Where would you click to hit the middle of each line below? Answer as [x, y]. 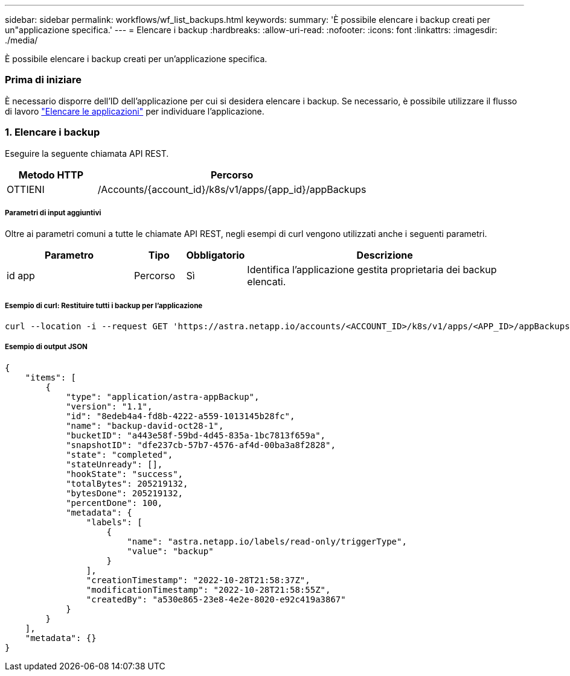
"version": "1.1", [109, 406]
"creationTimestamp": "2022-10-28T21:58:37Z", [198, 580]
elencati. [267, 282]
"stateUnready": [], [114, 464]
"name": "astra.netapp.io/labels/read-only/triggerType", [267, 541]
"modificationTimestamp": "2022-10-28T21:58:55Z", [208, 589]
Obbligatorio [216, 255]
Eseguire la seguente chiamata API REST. [87, 153]
